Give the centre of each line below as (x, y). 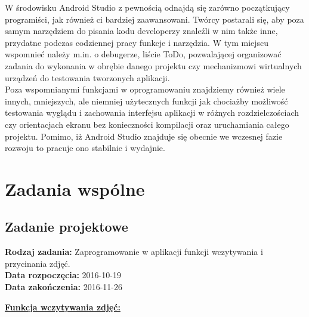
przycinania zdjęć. (38, 263)
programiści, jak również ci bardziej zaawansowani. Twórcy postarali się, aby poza (154, 19)
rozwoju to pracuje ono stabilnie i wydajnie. (85, 148)
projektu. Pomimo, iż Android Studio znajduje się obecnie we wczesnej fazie (144, 136)
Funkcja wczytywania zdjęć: (63, 307)
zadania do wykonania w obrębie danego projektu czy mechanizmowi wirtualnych (153, 65)
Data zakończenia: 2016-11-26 (64, 287)
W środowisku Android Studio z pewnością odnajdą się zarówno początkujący (147, 7)
